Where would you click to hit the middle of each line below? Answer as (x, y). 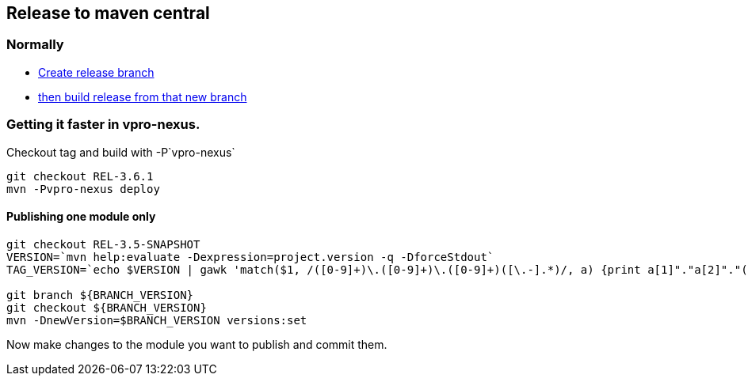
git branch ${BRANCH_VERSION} (100, 295)
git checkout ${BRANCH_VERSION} (107, 307)
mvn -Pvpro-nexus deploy (83, 189)
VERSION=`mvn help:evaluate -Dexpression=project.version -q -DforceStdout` (250, 257)
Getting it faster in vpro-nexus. (103, 125)
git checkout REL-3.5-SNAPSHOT (103, 244)
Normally (35, 45)
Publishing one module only (81, 217)
